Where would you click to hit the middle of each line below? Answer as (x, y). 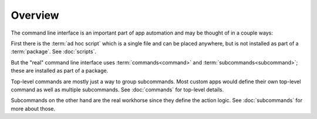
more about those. (33, 108)
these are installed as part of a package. (60, 71)
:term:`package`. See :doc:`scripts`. (54, 52)
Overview (35, 15)
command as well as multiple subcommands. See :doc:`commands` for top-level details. (117, 89)
